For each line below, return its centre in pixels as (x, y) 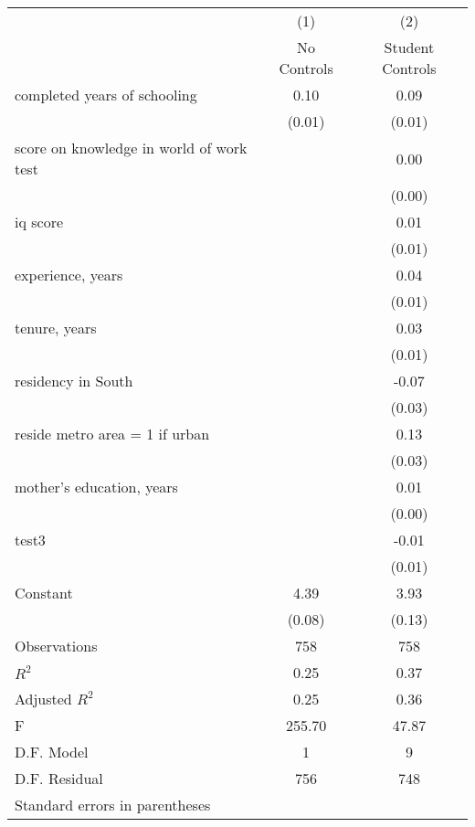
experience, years (69, 275)
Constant (44, 593)
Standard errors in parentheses (113, 805)
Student (409, 47)
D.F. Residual (59, 778)
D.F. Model (52, 752)
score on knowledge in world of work (131, 148)
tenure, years (56, 328)
